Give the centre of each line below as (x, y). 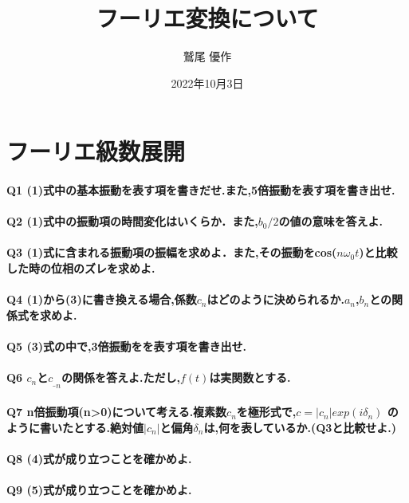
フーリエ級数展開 (96, 151)
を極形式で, (266, 412)
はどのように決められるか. (275, 299)
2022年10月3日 (207, 83)
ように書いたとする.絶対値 (75, 427)
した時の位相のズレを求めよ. (81, 268)
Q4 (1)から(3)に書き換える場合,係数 (102, 299)
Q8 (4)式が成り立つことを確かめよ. (99, 458)
